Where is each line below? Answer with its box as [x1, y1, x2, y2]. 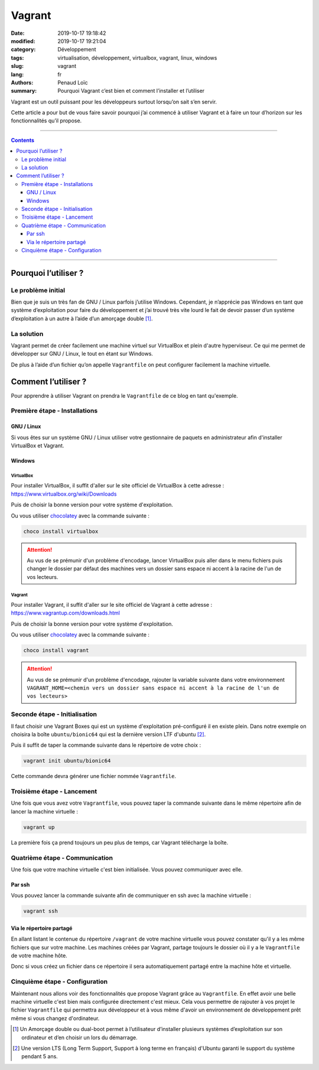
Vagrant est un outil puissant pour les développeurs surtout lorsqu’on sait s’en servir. [11, 98, 217, 105]
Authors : [11, 79, 34, 86]
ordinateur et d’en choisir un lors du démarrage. [21, 1034, 138, 1041]
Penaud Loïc [57, 79, 88, 86]
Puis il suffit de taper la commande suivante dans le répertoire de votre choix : [11, 741, 201, 749]
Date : [11, 30, 25, 37]
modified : [11, 37, 35, 44]
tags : [11, 54, 24, 61]
